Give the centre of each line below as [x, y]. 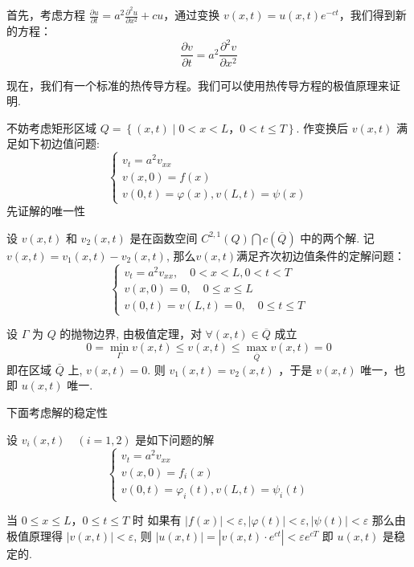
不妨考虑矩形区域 [51, 127]
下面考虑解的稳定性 [57, 412]
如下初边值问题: [58, 143]
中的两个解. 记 [337, 237]
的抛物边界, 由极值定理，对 [131, 334]
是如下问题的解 [175, 439]
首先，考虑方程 [46, 15]
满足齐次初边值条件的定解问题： [321, 255]
